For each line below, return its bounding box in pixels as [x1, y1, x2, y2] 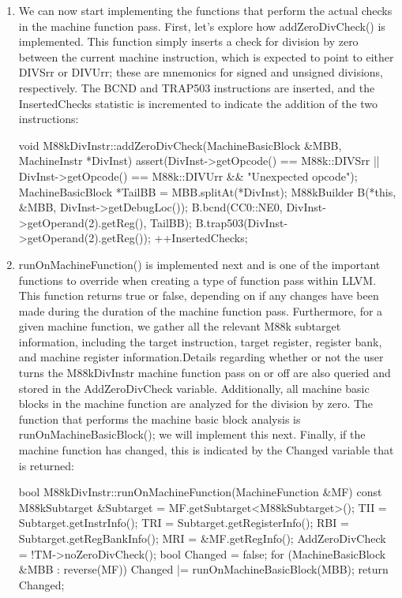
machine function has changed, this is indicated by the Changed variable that [18, 442, 394, 458]
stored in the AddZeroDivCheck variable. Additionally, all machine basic [18, 379, 370, 396]
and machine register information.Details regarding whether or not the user [18, 349, 384, 365]
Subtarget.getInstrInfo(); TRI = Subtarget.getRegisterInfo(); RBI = [18, 514, 349, 531]
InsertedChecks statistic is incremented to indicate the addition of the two [18, 95, 378, 111]
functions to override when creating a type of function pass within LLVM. [18, 271, 377, 288]
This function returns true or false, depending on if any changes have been [18, 287, 379, 304]
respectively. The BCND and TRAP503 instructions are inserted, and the [18, 79, 375, 95]
